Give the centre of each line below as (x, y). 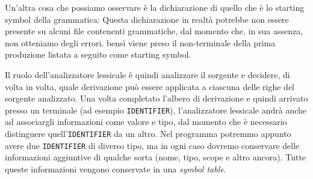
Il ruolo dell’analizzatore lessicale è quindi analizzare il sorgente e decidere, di (147, 74)
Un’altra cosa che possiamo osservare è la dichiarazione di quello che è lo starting (155, 7)
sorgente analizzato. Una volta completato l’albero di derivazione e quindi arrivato (156, 98)
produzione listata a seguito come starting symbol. (98, 54)
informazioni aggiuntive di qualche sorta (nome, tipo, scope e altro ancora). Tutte (156, 157)
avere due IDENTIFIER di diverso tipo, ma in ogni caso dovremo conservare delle (152, 145)
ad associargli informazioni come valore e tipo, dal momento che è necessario (146, 122)
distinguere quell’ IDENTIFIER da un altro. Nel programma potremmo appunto (148, 133)
